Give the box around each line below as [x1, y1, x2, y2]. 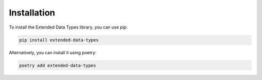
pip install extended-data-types [19, 37, 99, 43]
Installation [9, 7, 55, 18]
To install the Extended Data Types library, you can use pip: [9, 24, 128, 30]
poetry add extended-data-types [19, 63, 97, 68]
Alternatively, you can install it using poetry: [9, 49, 97, 55]
